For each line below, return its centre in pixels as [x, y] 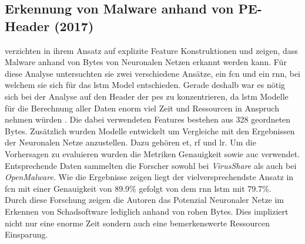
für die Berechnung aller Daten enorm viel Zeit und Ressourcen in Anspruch [142, 108]
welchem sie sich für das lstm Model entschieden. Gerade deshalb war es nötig [145, 85]
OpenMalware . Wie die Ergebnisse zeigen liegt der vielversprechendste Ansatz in [149, 177]
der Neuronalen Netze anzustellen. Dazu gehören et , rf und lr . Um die [130, 142]
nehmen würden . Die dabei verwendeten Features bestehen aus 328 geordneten [148, 119]
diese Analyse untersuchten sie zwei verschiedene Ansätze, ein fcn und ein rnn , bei [153, 73]
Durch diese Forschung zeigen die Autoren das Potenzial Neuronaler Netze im [145, 200]
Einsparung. [26, 234]
